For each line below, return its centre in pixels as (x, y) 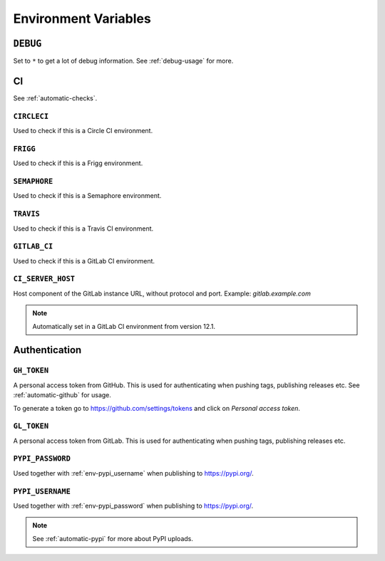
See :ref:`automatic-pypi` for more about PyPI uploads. (113, 538)
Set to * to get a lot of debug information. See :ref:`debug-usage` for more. (123, 61)
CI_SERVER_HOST (44, 279)
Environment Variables (82, 19)
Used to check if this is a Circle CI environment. (83, 131)
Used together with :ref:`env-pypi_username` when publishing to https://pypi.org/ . (133, 473)
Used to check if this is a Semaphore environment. (87, 196)
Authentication (47, 350)
